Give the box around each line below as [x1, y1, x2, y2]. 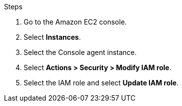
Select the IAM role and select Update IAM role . [24, 79, 179, 87]
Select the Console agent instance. [24, 48, 137, 56]
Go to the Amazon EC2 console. [24, 18, 127, 26]
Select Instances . [24, 33, 81, 41]
